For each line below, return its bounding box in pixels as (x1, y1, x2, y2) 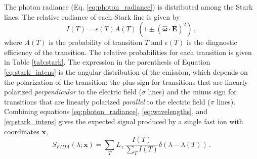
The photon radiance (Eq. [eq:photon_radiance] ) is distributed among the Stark (4, 2, 253, 12)
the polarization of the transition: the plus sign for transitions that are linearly (4, 76, 248, 87)
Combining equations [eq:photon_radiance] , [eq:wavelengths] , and (4, 106, 207, 117)
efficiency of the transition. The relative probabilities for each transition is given (4, 46, 252, 57)
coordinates (4, 126, 39, 136)
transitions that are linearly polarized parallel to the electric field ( (4, 96, 210, 107)
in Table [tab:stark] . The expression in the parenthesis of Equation (4, 57, 210, 67)
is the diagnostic (187, 37, 237, 47)
